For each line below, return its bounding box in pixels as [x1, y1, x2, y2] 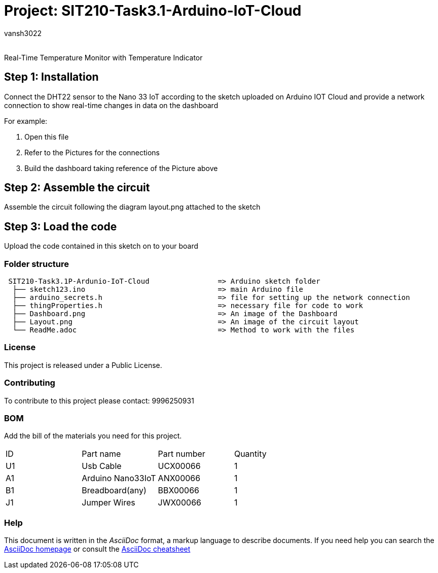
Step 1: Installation [4, 71, 99, 84]
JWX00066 [158, 497, 201, 508]
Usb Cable [82, 461, 122, 471]
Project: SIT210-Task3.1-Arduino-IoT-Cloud [4, 2, 302, 19]
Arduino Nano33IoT [82, 473, 156, 484]
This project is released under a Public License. [4, 360, 162, 369]
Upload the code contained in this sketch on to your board [4, 242, 198, 251]
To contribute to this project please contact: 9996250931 [4, 396, 194, 405]
